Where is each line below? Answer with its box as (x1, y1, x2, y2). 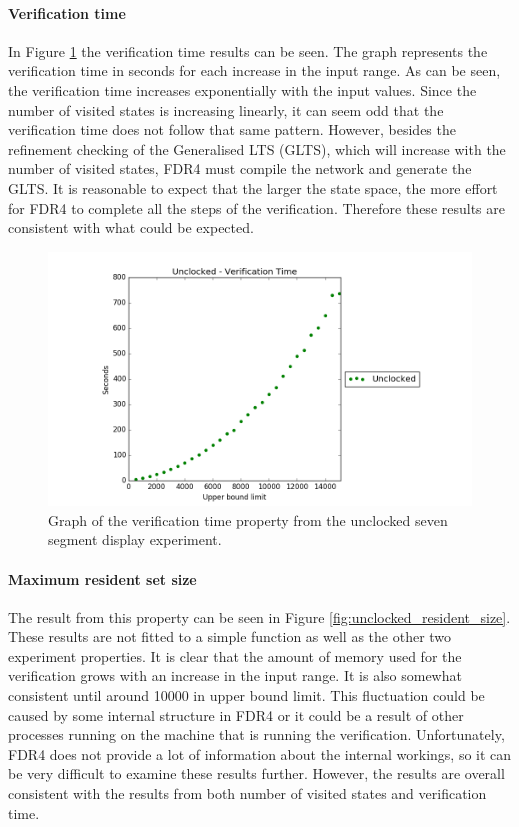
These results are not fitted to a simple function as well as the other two (8, 626, 452, 647)
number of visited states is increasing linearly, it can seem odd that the (8, 99, 444, 120)
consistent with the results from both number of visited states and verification (8, 783, 487, 804)
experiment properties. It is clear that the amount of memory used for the (8, 645, 462, 666)
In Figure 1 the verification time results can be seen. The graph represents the (8, 40, 488, 61)
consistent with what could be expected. (8, 217, 254, 238)
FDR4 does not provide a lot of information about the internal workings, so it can (8, 743, 512, 764)
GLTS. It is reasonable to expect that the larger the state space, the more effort (8, 177, 498, 198)
